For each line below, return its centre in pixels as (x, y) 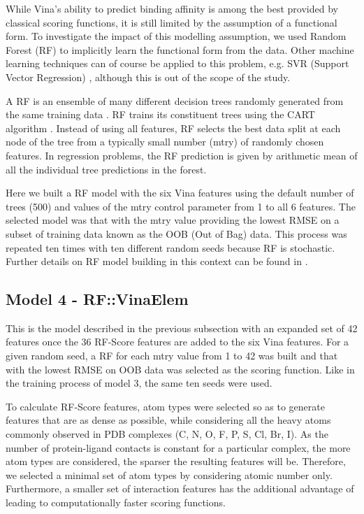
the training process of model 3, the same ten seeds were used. (139, 383)
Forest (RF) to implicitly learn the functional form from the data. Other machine (180, 49)
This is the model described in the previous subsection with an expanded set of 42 (182, 328)
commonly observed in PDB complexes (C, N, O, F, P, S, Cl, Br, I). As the (167, 434)
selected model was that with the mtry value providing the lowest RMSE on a (173, 220)
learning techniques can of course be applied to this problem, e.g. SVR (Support (177, 63)
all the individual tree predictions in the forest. (106, 169)
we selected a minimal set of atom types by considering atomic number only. (169, 474)
